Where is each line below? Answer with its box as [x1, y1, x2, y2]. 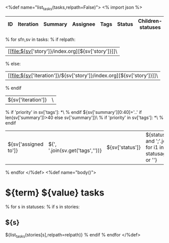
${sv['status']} [106, 144, 141, 151]
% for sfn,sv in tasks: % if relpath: [5, 36, 75, 42]
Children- [138, 17, 162, 24]
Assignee [72, 20, 96, 27]
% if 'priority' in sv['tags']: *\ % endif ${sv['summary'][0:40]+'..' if [5, 109, 142, 115]
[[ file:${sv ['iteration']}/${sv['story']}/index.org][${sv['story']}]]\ [8, 72, 158, 79]
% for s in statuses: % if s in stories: [5, 204, 80, 210]
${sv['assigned [8, 141, 44, 148]
